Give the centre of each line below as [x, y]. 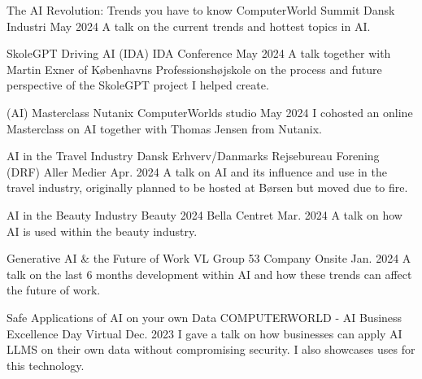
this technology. [46, 365]
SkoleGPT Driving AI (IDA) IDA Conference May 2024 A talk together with [199, 53]
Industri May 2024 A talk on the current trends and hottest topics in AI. [189, 26]
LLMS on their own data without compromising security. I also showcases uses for [211, 349]
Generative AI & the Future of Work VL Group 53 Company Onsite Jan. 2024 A [209, 258]
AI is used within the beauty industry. [102, 231]
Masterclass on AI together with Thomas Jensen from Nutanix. [165, 128]
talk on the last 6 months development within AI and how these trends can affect [209, 274]
